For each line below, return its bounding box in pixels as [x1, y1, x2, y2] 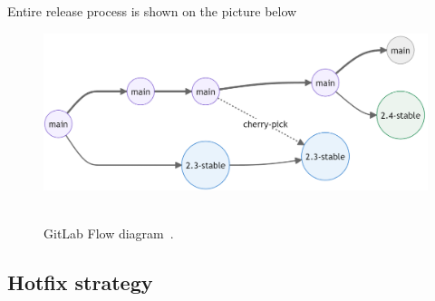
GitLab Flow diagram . [43, 224, 174, 243]
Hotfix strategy [7, 268, 153, 296]
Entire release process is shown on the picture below [7, 2, 297, 20]
